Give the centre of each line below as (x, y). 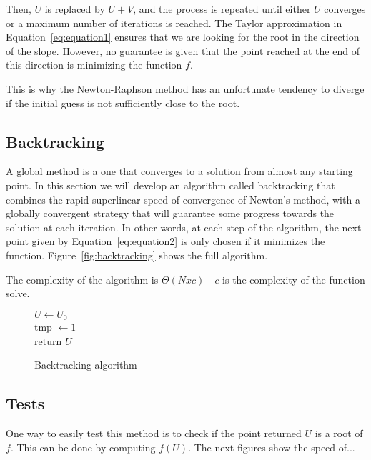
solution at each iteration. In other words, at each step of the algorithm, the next (184, 227)
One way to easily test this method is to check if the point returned (154, 433)
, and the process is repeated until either (222, 9)
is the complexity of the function (294, 279)
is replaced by (75, 9)
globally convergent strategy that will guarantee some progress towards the (170, 213)
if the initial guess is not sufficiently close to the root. (123, 102)
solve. (18, 293)
